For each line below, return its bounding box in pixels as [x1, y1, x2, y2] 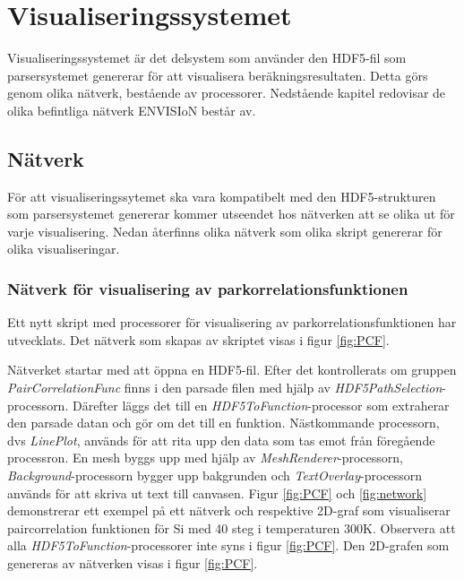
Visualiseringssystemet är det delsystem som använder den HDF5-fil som [7, 48, 407, 67]
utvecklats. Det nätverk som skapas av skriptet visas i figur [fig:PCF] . [7, 330, 390, 349]
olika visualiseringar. [7, 239, 120, 258]
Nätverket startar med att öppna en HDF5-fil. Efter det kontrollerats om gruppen [7, 360, 457, 379]
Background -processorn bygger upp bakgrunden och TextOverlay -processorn [7, 466, 423, 485]
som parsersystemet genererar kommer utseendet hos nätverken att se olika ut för [7, 204, 455, 223]
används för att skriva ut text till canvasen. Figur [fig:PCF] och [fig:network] [7, 483, 427, 502]
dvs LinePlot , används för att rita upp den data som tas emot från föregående [7, 430, 435, 449]
